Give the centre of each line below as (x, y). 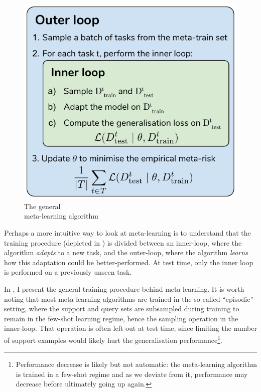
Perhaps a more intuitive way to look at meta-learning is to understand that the (127, 232)
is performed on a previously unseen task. (68, 272)
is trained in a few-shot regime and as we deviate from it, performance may (132, 374)
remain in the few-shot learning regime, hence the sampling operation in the (121, 318)
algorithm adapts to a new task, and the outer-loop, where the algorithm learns (126, 252)
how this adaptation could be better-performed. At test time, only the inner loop (129, 262)
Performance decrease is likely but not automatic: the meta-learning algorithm (136, 364)
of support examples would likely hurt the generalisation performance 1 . (113, 339)
